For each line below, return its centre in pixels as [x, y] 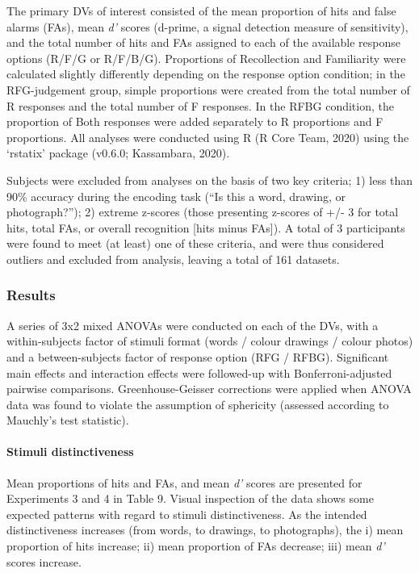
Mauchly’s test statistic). [68, 420]
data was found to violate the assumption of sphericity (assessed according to [198, 404]
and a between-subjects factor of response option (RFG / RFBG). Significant [198, 356]
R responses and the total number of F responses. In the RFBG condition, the [200, 105]
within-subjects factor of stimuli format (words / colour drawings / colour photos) [210, 341]
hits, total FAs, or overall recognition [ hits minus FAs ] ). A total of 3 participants [206, 227]
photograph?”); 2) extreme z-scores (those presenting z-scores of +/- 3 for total [203, 212]
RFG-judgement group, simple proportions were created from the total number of [208, 89]
